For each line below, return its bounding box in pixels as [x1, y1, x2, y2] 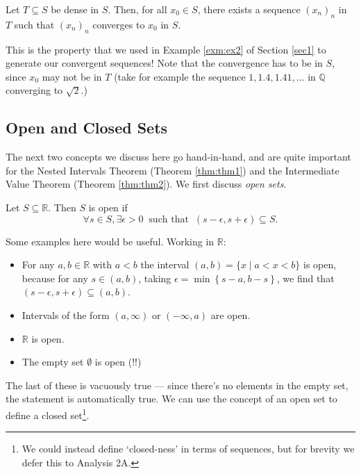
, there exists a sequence [197, 2, 301, 16]
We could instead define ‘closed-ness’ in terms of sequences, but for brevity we [22, 441, 355, 456]
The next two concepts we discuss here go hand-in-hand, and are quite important [6, 149, 351, 164]
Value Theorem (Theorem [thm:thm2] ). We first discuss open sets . [6, 177, 287, 191]
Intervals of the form [22, 307, 110, 322]
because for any [22, 270, 88, 285]
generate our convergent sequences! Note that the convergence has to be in [6, 56, 323, 70]
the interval [140, 257, 190, 272]
